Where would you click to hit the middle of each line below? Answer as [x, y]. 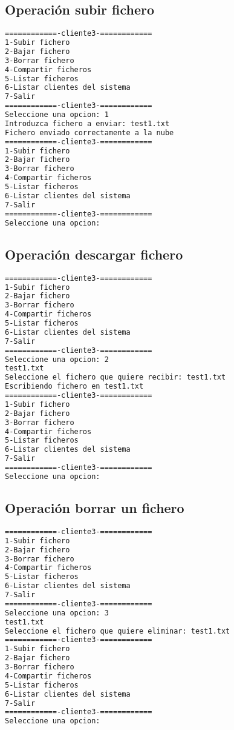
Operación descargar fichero [94, 254]
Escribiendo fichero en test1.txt [74, 387]
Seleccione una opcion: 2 [57, 359]
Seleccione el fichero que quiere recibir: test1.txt [115, 377]
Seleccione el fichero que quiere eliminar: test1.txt [118, 631]
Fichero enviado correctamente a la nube [89, 132]
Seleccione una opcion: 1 [57, 115]
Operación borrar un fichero [95, 508]
